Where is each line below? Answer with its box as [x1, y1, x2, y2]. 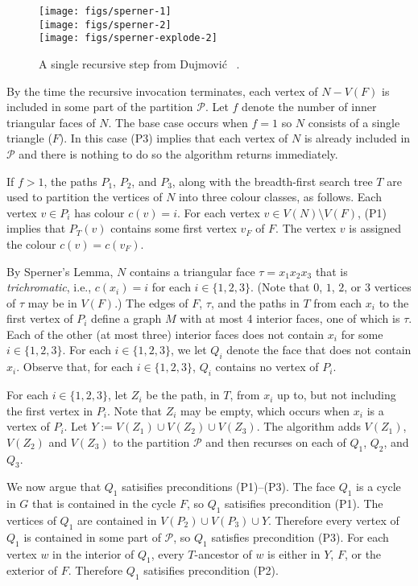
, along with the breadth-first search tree [172, 172, 373, 189]
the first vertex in [6, 402, 93, 419]
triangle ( [6, 130, 52, 146]
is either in [267, 545, 321, 562]
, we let [170, 341, 207, 358]
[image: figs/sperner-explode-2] [39, 32, 217, 44]
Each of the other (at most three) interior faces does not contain [6, 325, 325, 342]
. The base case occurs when [108, 113, 248, 130]
